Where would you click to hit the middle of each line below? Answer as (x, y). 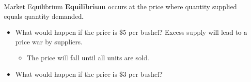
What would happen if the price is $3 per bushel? (89, 74)
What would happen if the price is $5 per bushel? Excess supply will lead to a (131, 32)
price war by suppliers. (49, 41)
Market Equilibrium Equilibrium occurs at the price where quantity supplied (120, 6)
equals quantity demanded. (44, 16)
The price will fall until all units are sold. (88, 58)
